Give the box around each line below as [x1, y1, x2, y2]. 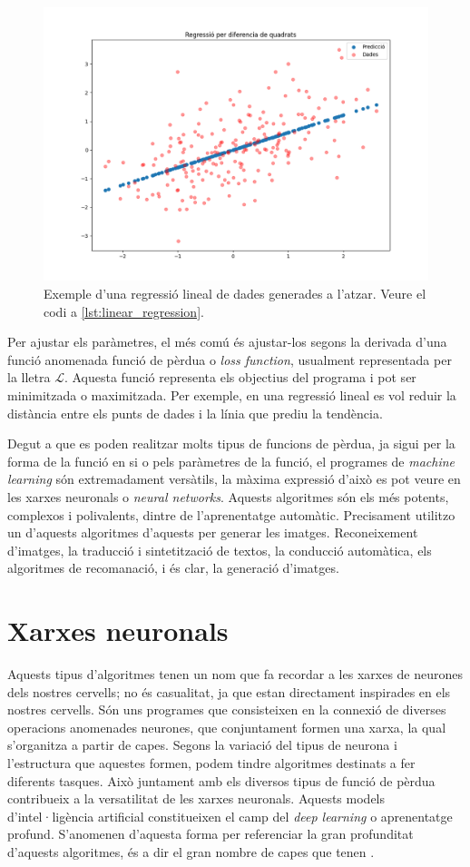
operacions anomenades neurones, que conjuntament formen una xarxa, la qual [7, 717, 446, 736]
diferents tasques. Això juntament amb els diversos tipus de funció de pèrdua [7, 771, 436, 790]
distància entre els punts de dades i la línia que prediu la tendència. [7, 403, 383, 422]
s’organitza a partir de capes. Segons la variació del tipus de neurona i [7, 735, 397, 754]
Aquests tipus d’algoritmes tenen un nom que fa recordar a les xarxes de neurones [7, 665, 464, 684]
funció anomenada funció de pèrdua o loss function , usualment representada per [7, 350, 452, 369]
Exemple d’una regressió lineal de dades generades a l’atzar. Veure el [44, 284, 426, 303]
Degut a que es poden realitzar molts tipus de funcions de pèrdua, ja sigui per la [7, 434, 455, 453]
